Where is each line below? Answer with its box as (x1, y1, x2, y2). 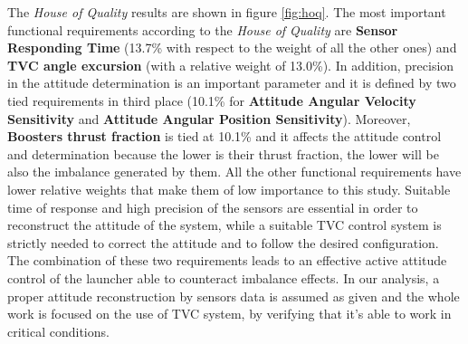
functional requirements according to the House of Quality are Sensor (7, 20, 398, 39)
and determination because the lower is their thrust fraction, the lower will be (7, 144, 439, 163)
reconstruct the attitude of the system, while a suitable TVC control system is (7, 215, 442, 234)
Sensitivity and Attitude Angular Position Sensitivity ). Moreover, (7, 109, 411, 128)
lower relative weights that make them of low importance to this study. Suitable (7, 179, 451, 198)
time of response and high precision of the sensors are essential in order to (7, 197, 418, 216)
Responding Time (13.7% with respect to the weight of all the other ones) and (7, 38, 457, 57)
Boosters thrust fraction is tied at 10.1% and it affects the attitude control (7, 127, 442, 146)
